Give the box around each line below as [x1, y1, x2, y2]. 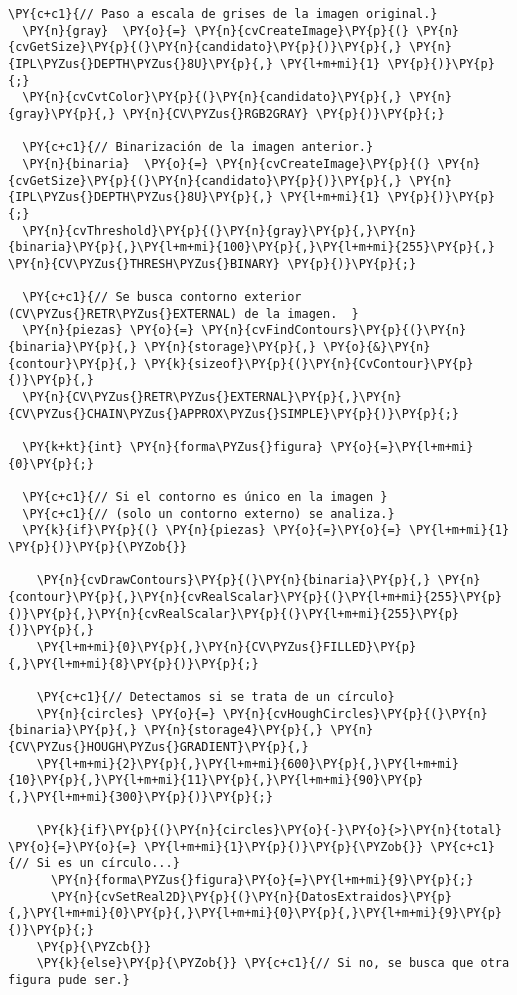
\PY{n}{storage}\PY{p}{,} [144, 340, 316, 355]
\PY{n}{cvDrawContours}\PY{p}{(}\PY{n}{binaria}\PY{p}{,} [36, 573, 431, 588]
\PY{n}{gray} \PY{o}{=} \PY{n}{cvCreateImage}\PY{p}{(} [22, 23, 409, 38]
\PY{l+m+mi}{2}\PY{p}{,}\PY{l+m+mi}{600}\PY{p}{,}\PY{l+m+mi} [36, 756, 460, 771]
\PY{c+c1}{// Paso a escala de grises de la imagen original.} [8, 7, 438, 21]
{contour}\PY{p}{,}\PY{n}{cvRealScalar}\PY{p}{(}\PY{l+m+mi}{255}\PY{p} [8, 589, 502, 604]
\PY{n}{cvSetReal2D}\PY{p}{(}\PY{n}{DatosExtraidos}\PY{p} [50, 889, 452, 904]
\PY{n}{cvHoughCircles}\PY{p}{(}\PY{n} [222, 706, 488, 721]
